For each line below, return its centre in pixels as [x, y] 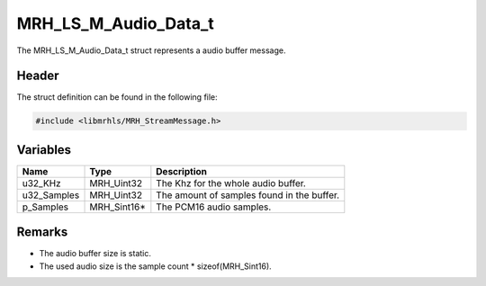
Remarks [42, 232]
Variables [44, 150]
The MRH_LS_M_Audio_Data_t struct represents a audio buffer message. [151, 50]
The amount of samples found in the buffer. [248, 195]
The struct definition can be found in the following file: [117, 97]
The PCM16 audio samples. [214, 207]
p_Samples [45, 207]
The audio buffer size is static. [95, 254]
